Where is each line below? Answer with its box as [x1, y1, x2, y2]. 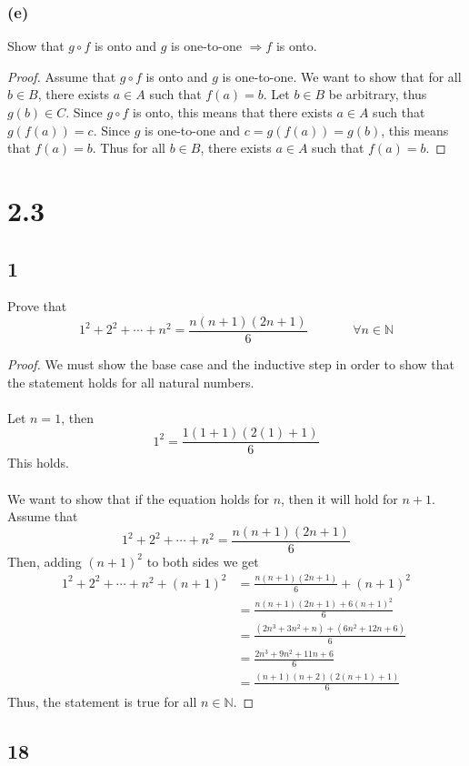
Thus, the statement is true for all [7, 692, 197, 711]
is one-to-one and [145, 120, 241, 139]
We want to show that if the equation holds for [7, 489, 269, 508]
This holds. [7, 453, 69, 472]
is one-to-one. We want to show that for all [222, 66, 462, 86]
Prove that [7, 297, 67, 316]
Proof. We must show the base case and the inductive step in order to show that [7, 355, 454, 374]
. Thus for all [92, 138, 165, 157]
